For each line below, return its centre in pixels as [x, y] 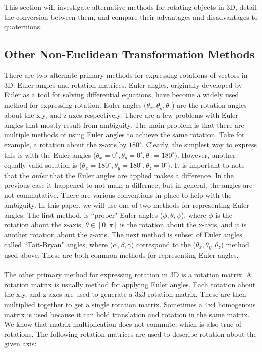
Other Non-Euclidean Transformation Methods [129, 54]
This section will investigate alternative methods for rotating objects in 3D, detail [130, 7]
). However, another [205, 154]
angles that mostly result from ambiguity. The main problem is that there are [124, 124]
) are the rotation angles [209, 104]
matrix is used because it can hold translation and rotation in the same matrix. [127, 314]
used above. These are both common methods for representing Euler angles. [121, 255]
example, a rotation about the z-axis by [65, 144]
